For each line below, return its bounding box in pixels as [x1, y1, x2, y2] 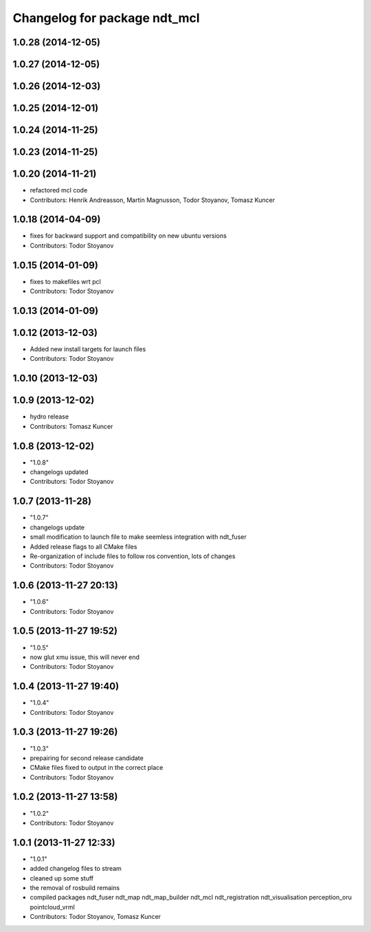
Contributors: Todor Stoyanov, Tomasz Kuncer [30, 913, 161, 921]
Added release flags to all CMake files [30, 542, 137, 551]
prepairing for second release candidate [30, 753, 144, 762]
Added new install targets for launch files [30, 345, 146, 353]
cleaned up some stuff [30, 874, 94, 883]
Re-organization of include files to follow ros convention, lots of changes [30, 552, 236, 560]
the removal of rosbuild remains [30, 884, 120, 892]
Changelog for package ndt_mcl [12, 10, 200, 25]
